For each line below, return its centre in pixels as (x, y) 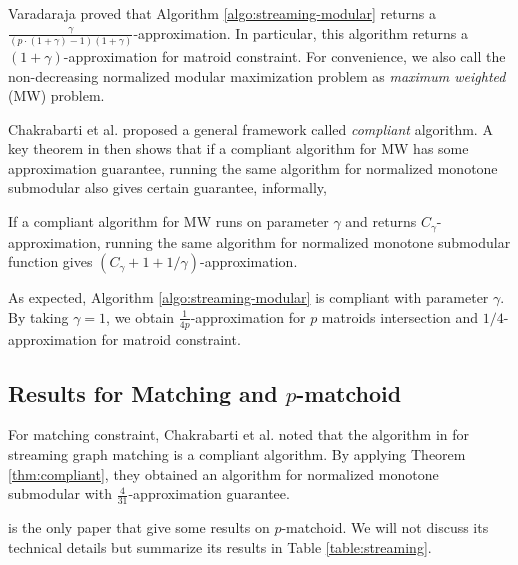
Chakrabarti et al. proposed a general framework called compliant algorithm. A (250, 128)
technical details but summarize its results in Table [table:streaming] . (220, 546)
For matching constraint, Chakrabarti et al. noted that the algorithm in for (239, 434)
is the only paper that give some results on (139, 526)
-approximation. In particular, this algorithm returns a (300, 32)
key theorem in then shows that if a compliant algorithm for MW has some (238, 148)
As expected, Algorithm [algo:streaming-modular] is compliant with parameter (248, 297)
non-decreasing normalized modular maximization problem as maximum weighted (257, 75)
